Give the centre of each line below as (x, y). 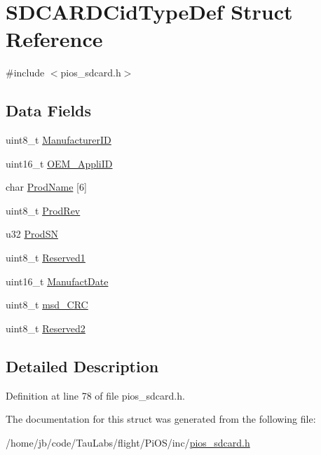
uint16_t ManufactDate (57, 281)
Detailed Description (82, 366)
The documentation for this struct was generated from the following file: (161, 419)
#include (25, 73)
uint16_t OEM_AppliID (59, 163)
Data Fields (49, 110)
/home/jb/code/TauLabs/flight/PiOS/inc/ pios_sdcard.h (128, 442)
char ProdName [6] (46, 187)
